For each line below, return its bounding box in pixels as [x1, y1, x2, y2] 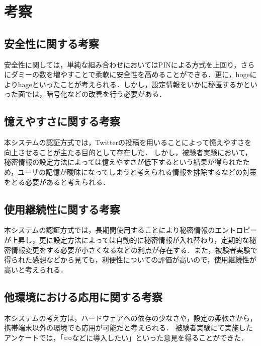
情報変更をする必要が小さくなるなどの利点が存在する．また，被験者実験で [11, 244, 257, 255]
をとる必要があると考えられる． [4, 176, 110, 187]
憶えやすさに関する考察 [4, 113, 120, 129]
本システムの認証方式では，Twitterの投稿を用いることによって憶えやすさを [4, 137, 251, 148]
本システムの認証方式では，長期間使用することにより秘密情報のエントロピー [4, 225, 257, 235]
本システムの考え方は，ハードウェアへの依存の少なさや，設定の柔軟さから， [4, 312, 257, 323]
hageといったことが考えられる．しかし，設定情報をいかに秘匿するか [18, 79, 243, 89]
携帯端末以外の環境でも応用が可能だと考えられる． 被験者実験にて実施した [4, 322, 253, 333]
